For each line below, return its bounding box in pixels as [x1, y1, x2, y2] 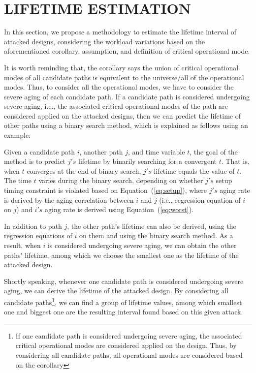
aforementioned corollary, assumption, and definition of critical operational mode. [4, 46, 250, 56]
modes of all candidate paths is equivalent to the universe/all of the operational [4, 72, 244, 82]
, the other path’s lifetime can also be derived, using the [67, 220, 236, 231]
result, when [4, 240, 41, 250]
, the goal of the [190, 146, 238, 156]
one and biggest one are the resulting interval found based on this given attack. [4, 307, 243, 317]
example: [4, 130, 31, 140]
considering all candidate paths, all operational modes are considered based [15, 350, 243, 360]
